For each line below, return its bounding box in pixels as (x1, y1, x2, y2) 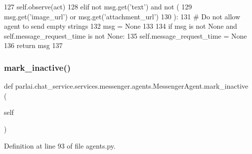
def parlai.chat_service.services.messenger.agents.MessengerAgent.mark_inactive (4, 81, 249, 91)
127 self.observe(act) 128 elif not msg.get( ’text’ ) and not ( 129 (4, 1, 192, 11)
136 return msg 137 (4, 40, 63, 51)
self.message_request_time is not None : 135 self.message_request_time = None (4, 30, 247, 41)
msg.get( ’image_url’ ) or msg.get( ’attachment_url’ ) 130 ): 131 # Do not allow (4, 11, 241, 21)
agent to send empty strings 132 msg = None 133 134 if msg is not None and (4, 21, 237, 31)
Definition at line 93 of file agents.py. (4, 140, 116, 151)
